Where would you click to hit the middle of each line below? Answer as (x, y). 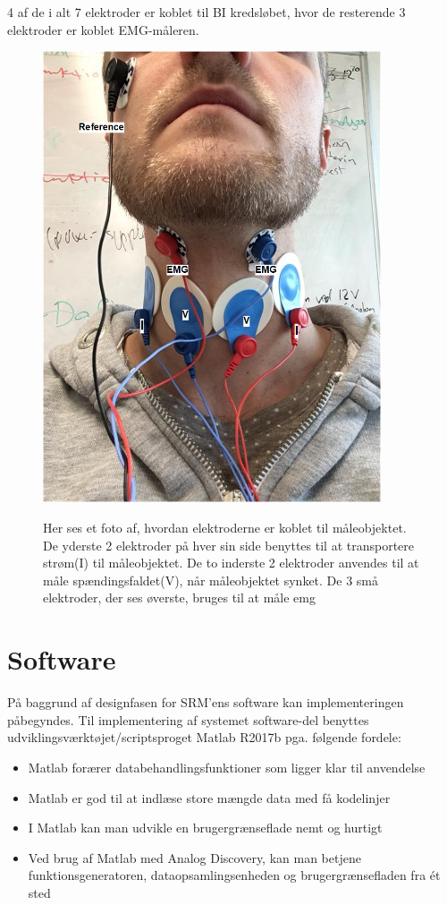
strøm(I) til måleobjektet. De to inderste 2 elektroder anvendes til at (231, 563)
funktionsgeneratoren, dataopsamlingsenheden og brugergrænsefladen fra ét (234, 875)
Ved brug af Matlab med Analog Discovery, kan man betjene (194, 857)
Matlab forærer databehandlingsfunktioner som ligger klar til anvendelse (227, 767)
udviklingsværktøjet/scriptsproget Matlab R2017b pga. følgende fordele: (204, 737)
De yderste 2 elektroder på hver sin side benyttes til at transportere (229, 545)
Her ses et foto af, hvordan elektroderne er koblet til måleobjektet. (225, 528)
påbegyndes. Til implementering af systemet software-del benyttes (188, 719)
